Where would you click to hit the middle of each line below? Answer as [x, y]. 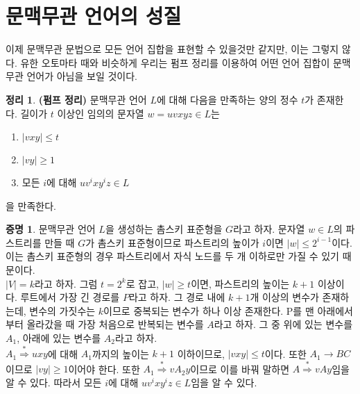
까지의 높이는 [120, 353]
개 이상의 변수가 [284, 297]
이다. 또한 [285, 353]
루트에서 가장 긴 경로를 [70, 297]
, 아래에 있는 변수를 [59, 338]
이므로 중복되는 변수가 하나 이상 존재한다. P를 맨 [209, 310]
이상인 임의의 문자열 [101, 113]
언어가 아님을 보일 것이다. [82, 76]
